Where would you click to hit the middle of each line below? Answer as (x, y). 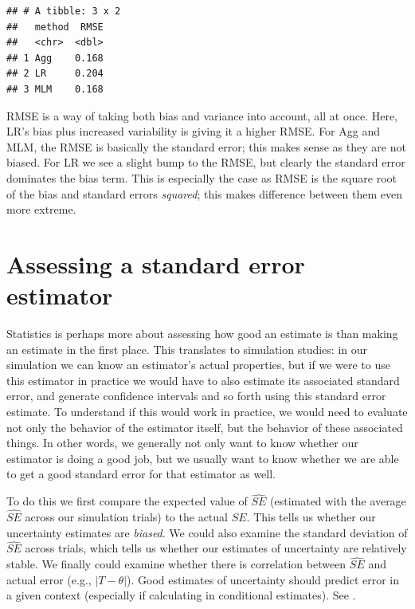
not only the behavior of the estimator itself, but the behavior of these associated (205, 427)
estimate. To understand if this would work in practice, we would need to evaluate (207, 411)
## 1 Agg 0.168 (55, 58)
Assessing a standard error (156, 263)
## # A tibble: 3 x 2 (64, 11)
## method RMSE (55, 27)
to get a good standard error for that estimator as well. (141, 474)
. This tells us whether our (311, 517)
